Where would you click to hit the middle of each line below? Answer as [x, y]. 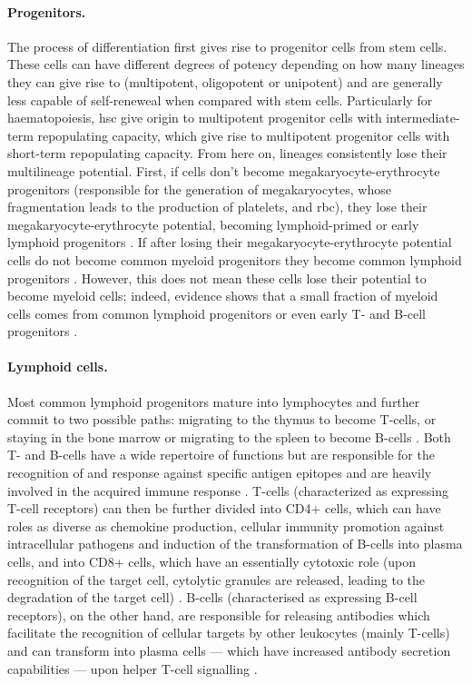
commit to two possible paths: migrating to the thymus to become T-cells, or [222, 419]
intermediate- [423, 118]
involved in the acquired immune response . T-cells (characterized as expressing [228, 490]
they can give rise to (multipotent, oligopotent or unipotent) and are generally [225, 81]
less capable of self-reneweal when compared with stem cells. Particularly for [220, 99]
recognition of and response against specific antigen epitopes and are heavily [220, 473]
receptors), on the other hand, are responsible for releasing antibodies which [219, 615]
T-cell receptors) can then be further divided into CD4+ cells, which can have [224, 508]
